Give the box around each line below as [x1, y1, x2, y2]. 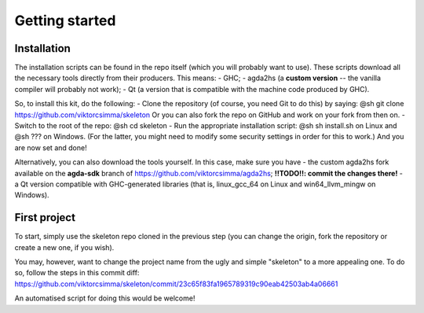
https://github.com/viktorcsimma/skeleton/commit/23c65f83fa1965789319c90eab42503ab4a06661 [14, 279, 338, 289]
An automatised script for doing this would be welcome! [14, 293, 196, 303]
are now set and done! [14, 142, 87, 153]
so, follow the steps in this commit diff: [14, 268, 140, 278]
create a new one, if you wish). [14, 242, 115, 252]
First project [14, 211, 76, 224]
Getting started [14, 12, 116, 29]
